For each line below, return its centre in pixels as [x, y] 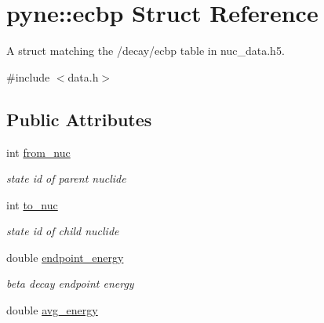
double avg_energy [52, 310]
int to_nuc [32, 204]
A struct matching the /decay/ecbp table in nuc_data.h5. [146, 51]
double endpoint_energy [65, 257]
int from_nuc [38, 152]
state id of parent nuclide [66, 178]
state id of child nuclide [63, 231]
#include [28, 76]
